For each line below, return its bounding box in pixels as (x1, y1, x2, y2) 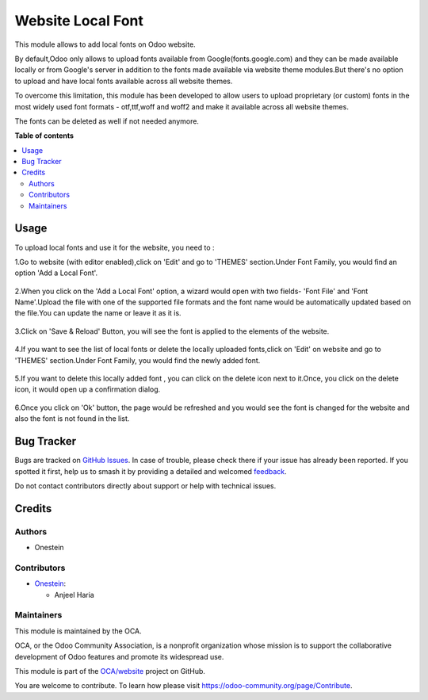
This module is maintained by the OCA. (14, 626, 142, 636)
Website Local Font (14, 12, 144, 29)
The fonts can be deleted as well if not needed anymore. (14, 116, 200, 126)
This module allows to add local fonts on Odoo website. (14, 40, 196, 49)
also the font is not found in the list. (14, 414, 130, 423)
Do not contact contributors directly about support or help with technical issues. (14, 480, 277, 491)
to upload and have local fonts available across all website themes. (14, 76, 233, 86)
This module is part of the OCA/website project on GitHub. (14, 666, 206, 675)
